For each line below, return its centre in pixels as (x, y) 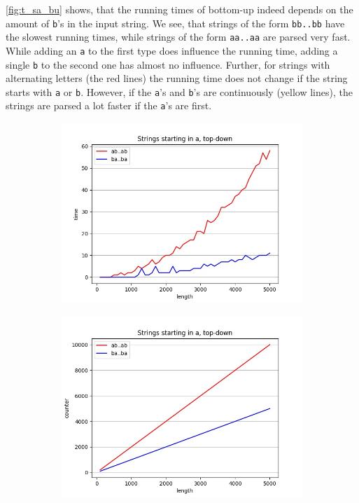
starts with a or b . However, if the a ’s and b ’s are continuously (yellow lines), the (179, 91)
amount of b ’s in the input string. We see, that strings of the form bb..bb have (175, 23)
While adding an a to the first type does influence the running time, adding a (172, 50)
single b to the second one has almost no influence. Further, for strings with (168, 64)
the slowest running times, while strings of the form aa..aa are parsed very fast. (178, 37)
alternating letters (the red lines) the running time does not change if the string (177, 78)
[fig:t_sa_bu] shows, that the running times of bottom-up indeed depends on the (179, 9)
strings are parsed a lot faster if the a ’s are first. (109, 105)
